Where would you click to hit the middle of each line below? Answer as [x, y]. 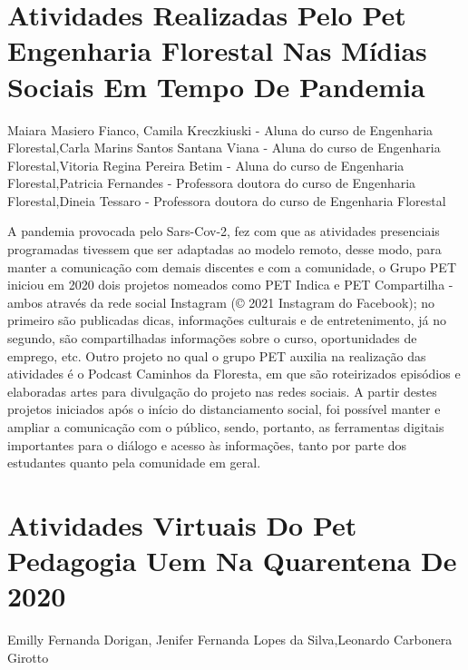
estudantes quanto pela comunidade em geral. [134, 463]
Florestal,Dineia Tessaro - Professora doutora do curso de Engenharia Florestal [227, 200]
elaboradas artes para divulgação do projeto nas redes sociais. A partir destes [222, 391]
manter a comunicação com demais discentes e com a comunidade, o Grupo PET [232, 266]
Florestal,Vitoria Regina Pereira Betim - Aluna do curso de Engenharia [206, 165]
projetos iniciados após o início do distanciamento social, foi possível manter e [224, 409]
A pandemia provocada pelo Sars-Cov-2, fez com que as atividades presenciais [224, 231]
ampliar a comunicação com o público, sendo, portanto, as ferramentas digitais [226, 427]
